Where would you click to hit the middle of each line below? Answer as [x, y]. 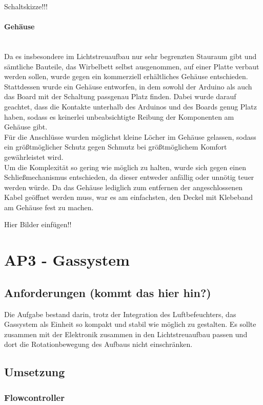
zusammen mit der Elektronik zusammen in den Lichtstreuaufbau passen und [126, 334]
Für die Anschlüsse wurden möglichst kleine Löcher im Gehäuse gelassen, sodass [130, 136]
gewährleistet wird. [34, 157]
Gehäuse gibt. [26, 127]
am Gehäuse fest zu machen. [49, 207]
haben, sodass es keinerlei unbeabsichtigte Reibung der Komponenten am [119, 116]
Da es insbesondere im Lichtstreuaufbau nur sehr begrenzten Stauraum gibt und [130, 56]
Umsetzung [35, 372]
